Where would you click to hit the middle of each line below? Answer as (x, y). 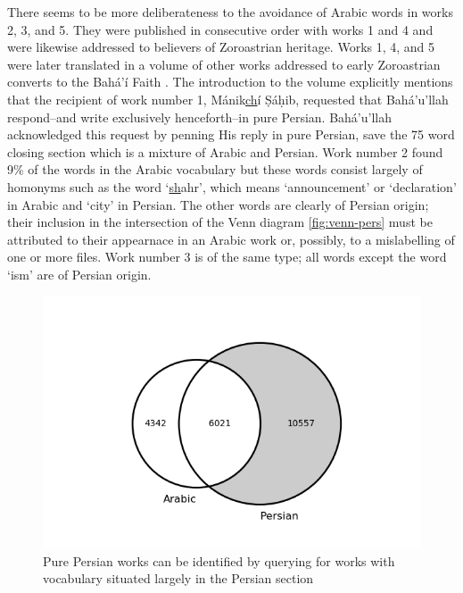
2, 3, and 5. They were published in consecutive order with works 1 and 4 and (220, 29)
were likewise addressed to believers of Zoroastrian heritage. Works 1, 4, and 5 (221, 47)
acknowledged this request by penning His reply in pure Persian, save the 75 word (231, 134)
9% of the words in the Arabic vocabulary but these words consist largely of (215, 169)
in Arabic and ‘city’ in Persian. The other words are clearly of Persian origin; (218, 204)
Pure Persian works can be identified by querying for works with (219, 560)
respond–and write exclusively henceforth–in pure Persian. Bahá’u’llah (199, 117)
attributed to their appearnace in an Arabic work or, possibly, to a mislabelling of (231, 239)
